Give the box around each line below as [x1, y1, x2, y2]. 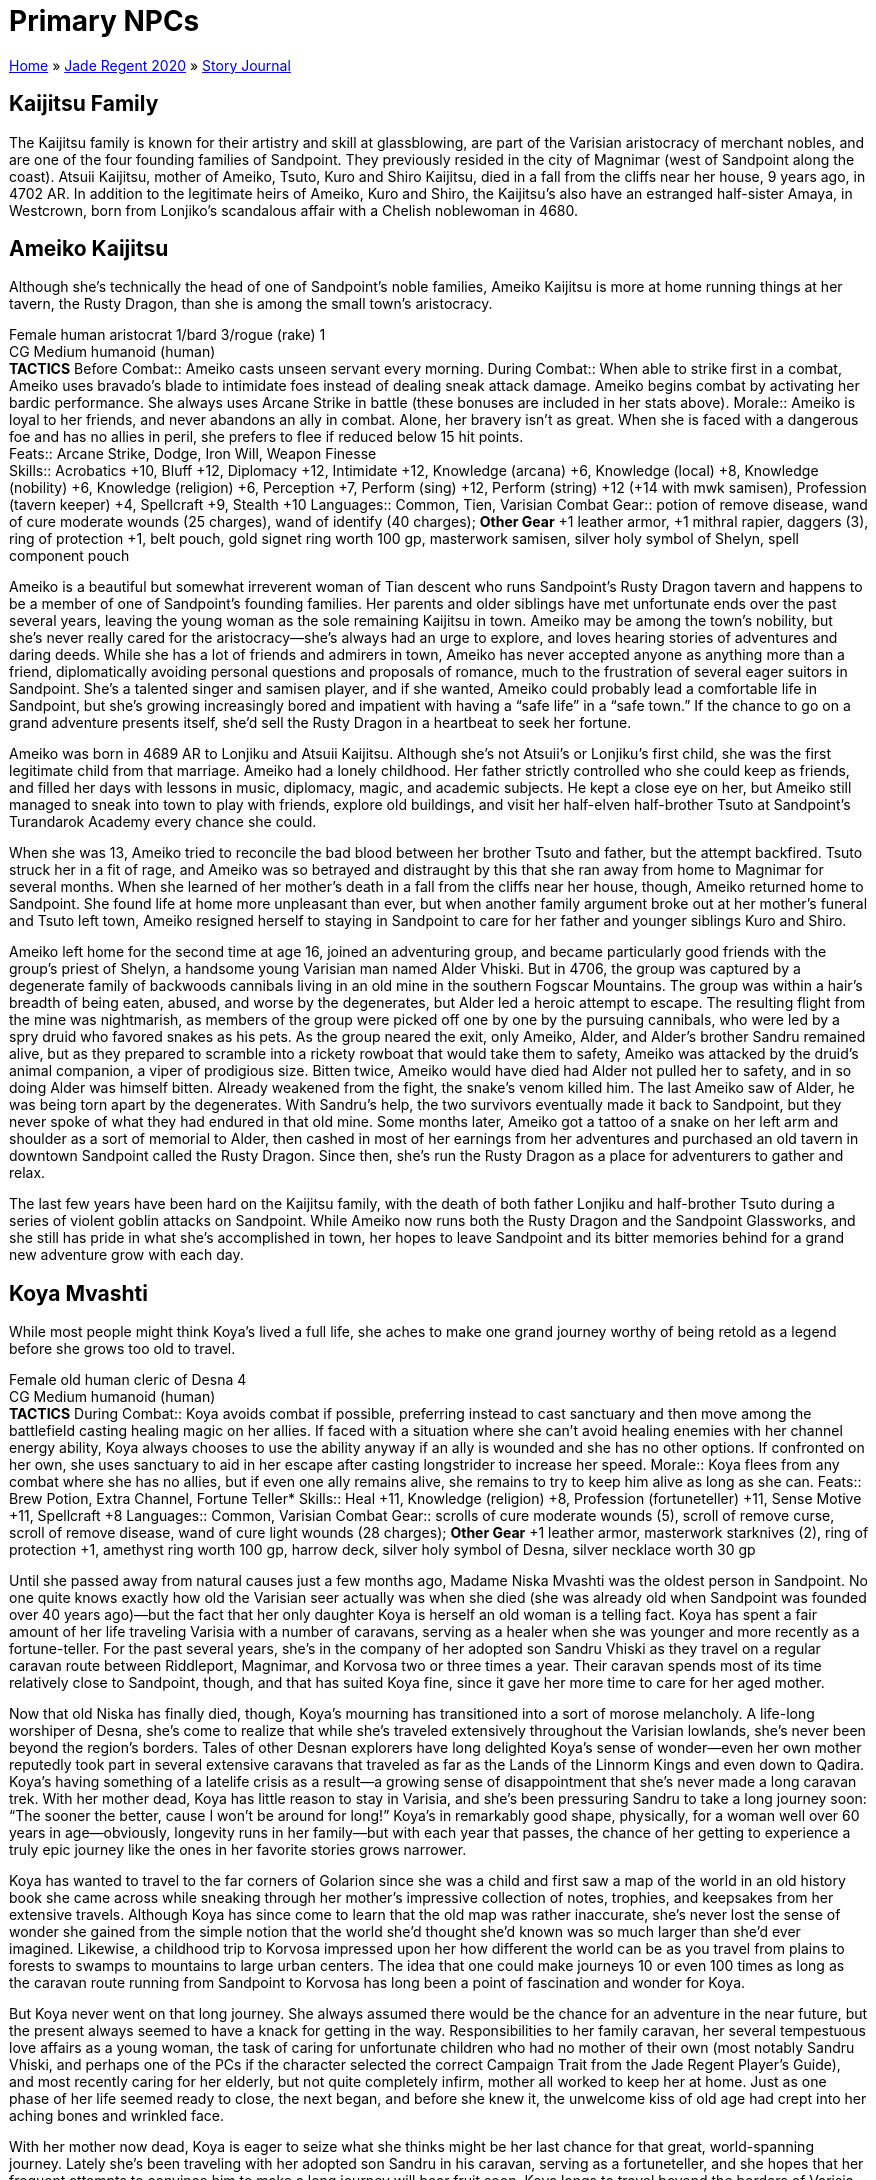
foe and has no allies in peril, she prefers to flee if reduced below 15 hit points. [9, 428, 524, 446]
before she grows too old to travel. [9, 1340, 236, 1358]
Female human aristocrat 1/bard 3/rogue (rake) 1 [9, 326, 326, 344]
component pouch [9, 547, 130, 565]
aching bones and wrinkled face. [9, 2107, 224, 2125]
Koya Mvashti [9, 1280, 148, 1306]
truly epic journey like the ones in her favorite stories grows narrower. [9, 1841, 467, 1859]
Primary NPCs [9, 4, 200, 38]
